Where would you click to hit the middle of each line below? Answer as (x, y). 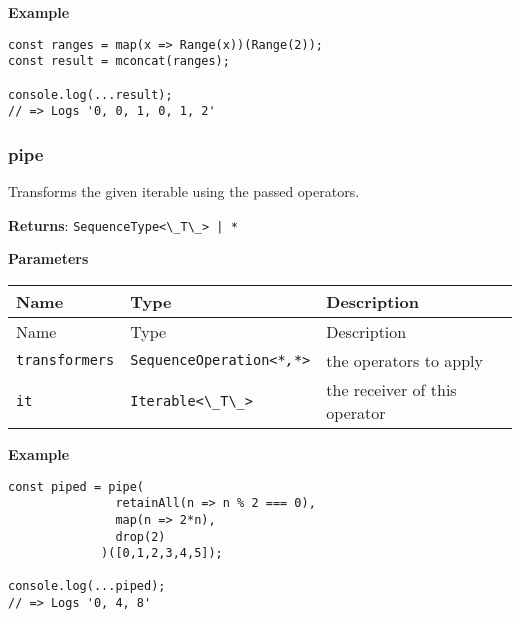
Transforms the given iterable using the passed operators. (184, 191)
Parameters (48, 258)
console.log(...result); (90, 94)
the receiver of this (391, 389)
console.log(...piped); (87, 586)
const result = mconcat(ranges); (119, 61)
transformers (65, 360)
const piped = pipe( (76, 486)
